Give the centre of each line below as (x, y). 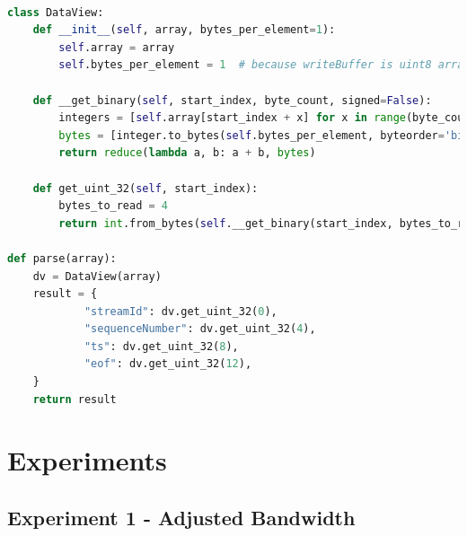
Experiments (87, 460)
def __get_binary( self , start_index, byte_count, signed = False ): (232, 100)
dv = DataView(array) (97, 276)
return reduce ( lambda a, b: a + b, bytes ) (187, 153)
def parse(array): (62, 258)
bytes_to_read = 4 (114, 206)
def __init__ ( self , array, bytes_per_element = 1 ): (184, 30)
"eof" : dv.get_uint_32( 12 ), (168, 364)
